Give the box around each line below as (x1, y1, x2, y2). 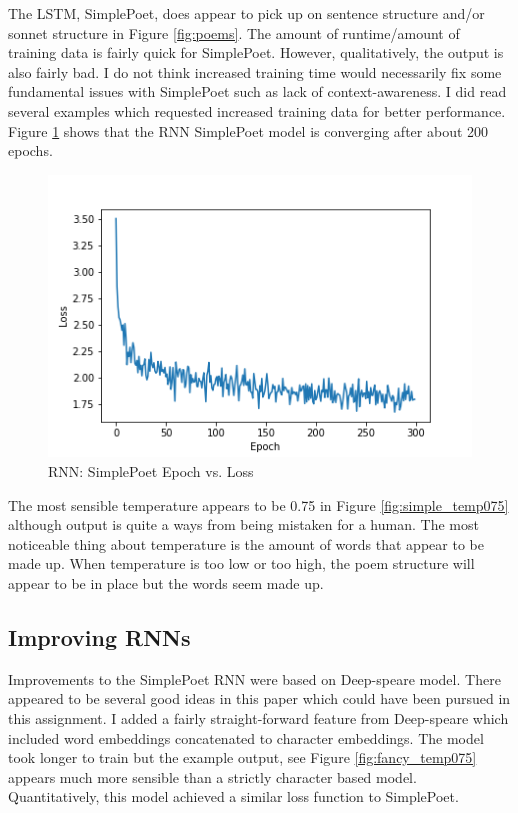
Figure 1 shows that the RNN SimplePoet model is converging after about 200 (8, 120, 489, 141)
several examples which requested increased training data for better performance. (8, 100, 506, 121)
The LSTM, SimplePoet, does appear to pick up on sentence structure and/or (8, 3, 485, 23)
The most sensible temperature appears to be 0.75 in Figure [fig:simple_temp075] (8, 494, 509, 515)
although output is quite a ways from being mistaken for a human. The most (8, 514, 479, 535)
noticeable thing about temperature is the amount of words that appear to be (8, 533, 484, 554)
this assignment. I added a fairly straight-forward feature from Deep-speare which (8, 707, 509, 728)
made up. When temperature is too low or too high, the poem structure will (8, 553, 475, 574)
